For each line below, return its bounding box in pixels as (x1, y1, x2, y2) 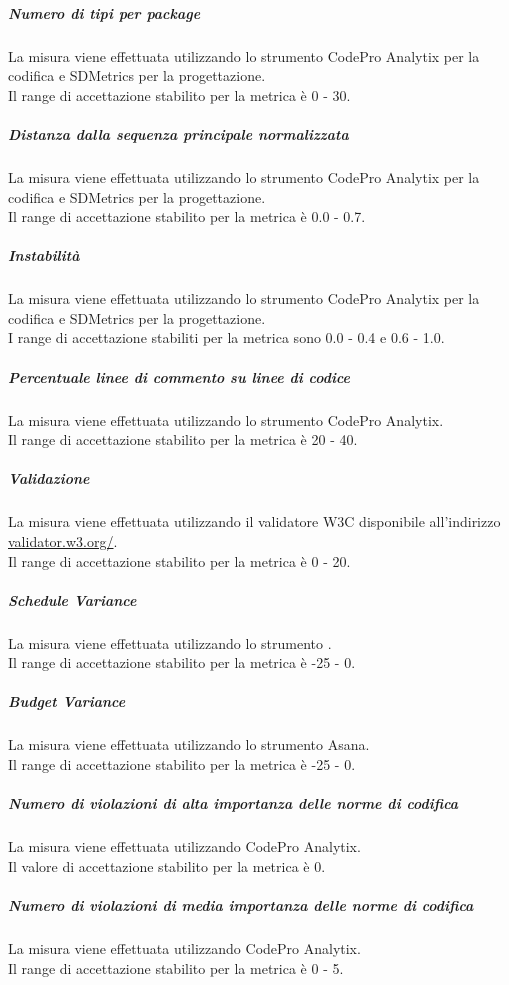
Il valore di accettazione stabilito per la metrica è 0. (8, 855, 326, 876)
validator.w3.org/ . (8, 530, 118, 551)
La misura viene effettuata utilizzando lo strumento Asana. (8, 734, 370, 755)
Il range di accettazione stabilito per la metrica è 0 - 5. (8, 957, 344, 978)
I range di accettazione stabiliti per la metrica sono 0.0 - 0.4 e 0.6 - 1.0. (8, 327, 445, 348)
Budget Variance (8, 691, 126, 712)
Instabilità (8, 245, 80, 266)
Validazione (8, 468, 90, 489)
